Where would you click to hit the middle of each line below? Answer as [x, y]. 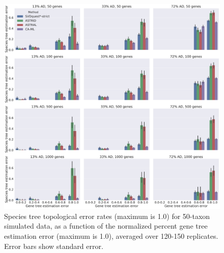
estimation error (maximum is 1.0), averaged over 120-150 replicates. [111, 236]
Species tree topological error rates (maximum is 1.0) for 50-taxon [107, 216]
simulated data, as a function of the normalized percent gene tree [106, 226]
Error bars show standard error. [54, 246]
